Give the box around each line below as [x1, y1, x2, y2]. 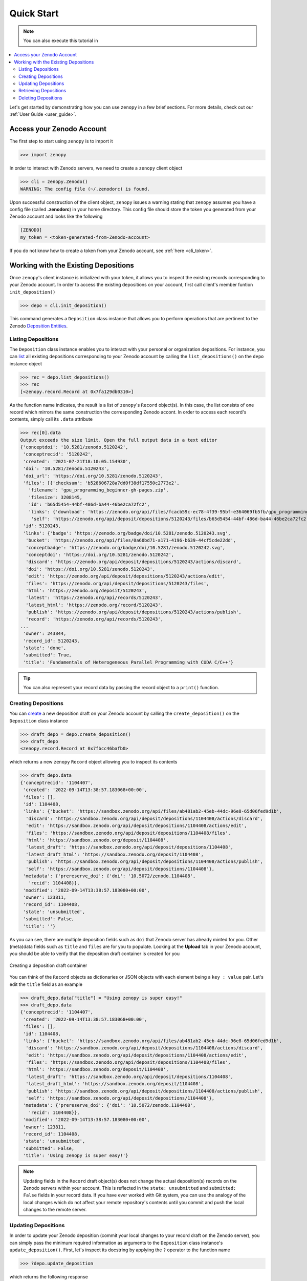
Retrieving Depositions [18, 88, 67, 94]
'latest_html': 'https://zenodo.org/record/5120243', [26, 602, 164, 608]
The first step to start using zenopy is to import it [9, 138, 113, 144]
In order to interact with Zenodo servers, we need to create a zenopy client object [9, 165, 183, 171]
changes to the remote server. [23, 1207, 87, 1213]
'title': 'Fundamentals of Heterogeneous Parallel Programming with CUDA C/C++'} [23, 659, 234, 665]
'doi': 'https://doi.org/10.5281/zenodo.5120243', [26, 566, 156, 572]
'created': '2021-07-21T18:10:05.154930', [23, 459, 131, 464]
